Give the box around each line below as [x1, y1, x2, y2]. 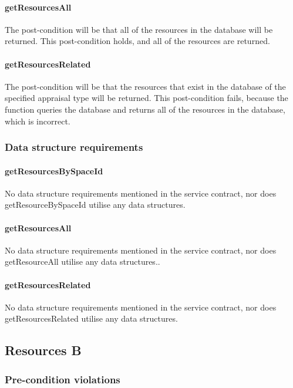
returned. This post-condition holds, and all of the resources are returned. [5, 35, 270, 47]
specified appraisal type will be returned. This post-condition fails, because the [5, 92, 288, 104]
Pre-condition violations [5, 372, 120, 386]
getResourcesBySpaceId [5, 164, 103, 177]
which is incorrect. [5, 114, 70, 127]
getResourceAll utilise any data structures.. [5, 255, 160, 268]
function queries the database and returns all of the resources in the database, [5, 103, 285, 115]
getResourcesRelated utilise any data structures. [5, 312, 178, 325]
